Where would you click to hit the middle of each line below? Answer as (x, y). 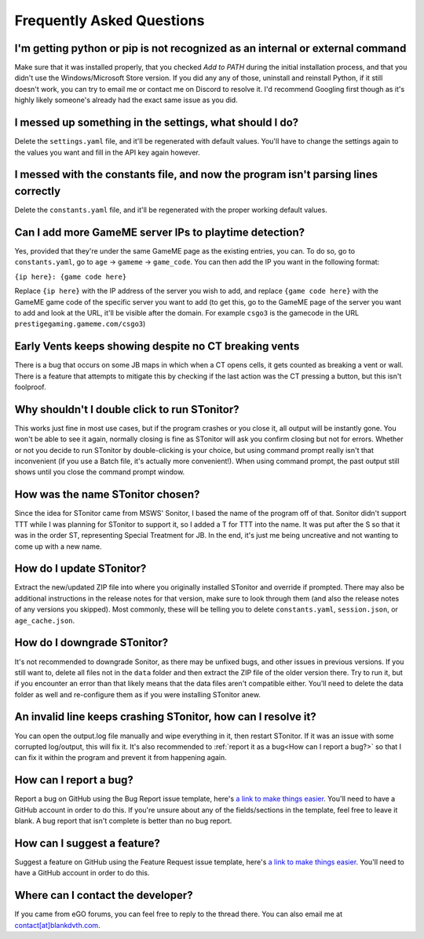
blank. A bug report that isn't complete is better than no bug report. (123, 821)
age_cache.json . (45, 620)
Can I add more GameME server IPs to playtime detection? (160, 232)
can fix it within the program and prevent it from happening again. (121, 758)
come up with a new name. (58, 546)
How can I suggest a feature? (88, 843)
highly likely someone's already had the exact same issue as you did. (126, 100)
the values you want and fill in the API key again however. (107, 152)
